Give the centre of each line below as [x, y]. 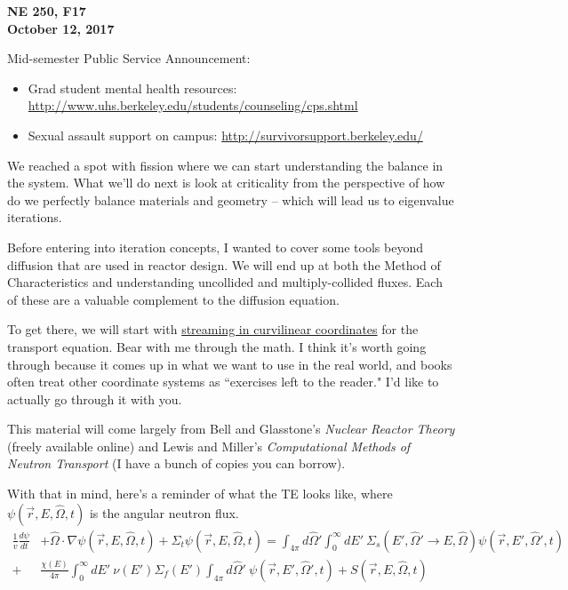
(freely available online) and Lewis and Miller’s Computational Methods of [209, 446]
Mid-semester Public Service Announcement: [129, 58]
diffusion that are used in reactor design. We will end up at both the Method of [224, 264]
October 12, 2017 [61, 28]
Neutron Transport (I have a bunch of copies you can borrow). [176, 463]
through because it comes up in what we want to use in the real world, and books [230, 364]
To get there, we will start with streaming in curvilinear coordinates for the [213, 329]
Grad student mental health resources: [132, 88]
